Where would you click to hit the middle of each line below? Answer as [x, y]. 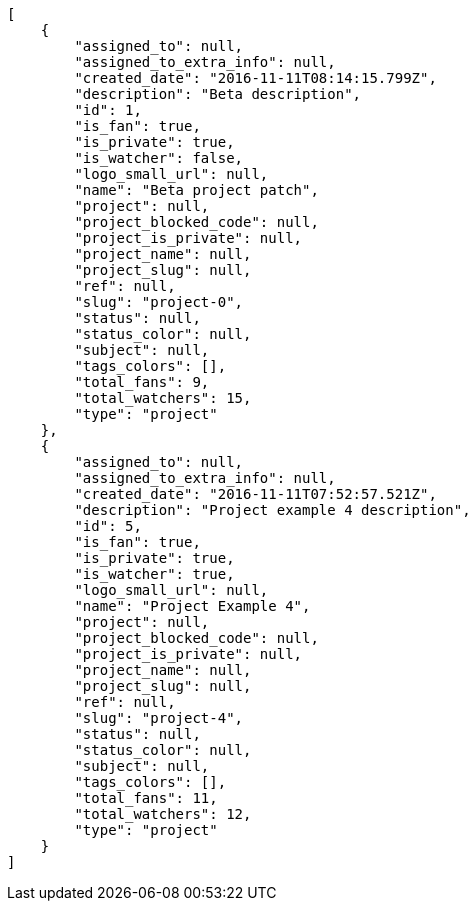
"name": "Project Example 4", [192, 606]
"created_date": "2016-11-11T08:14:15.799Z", [255, 78]
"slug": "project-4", [159, 718]
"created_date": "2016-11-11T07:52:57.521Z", [255, 494]
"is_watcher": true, [154, 574]
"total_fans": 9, [142, 382]
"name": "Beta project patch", [196, 190]
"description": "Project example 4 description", [272, 510]
